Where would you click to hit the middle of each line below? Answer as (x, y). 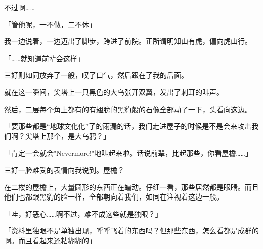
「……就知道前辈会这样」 (44, 58)
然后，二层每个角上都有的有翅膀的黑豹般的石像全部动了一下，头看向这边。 (128, 109)
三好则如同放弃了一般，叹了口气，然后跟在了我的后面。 (96, 75)
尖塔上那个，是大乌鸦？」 (68, 136)
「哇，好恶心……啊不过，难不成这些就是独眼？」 (83, 213)
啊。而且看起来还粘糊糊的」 (50, 240)
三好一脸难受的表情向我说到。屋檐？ (64, 169)
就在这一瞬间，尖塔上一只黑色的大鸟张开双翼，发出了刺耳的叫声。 (114, 92)
